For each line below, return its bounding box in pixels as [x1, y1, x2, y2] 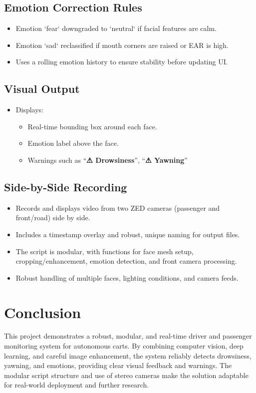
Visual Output [4, 81, 80, 96]
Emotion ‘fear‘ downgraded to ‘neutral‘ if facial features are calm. [15, 23, 217, 33]
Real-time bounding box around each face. [27, 121, 157, 131]
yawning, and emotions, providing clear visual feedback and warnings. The [4, 360, 232, 371]
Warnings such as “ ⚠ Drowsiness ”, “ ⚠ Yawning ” [27, 154, 188, 165]
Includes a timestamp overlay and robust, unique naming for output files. [15, 229, 240, 239]
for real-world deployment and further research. [4, 380, 149, 390]
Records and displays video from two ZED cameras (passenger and [15, 202, 220, 213]
